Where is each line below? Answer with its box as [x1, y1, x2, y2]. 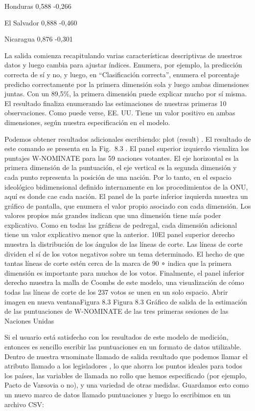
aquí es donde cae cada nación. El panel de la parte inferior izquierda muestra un [4, 191, 248, 201]
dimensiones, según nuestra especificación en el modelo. [4, 117, 170, 127]
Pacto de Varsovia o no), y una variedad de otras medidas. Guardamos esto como [4, 380, 249, 390]
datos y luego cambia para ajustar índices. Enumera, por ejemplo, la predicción [4, 60, 242, 70]
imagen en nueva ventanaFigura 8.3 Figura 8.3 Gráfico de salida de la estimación [4, 296, 247, 306]
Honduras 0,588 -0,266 [4, 1, 71, 11]
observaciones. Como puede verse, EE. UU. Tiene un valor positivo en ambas [4, 108, 235, 118]
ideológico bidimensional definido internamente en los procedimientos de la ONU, [4, 181, 248, 192]
